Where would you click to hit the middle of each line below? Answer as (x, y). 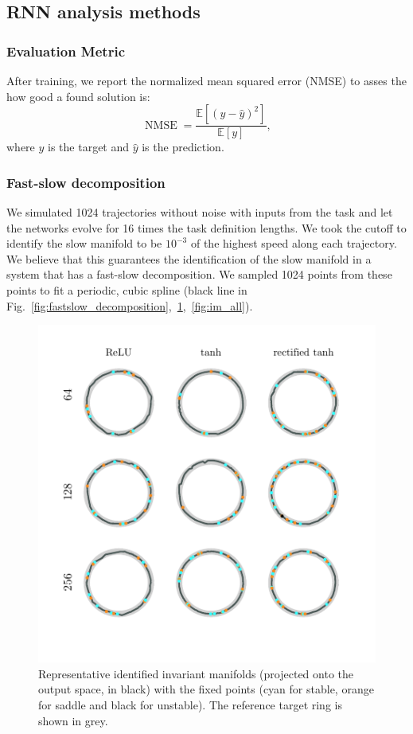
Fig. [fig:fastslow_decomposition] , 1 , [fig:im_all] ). (130, 305)
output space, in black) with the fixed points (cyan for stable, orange (206, 689)
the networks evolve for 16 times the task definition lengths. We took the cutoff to (206, 227)
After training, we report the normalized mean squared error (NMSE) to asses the (206, 80)
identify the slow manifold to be (84, 243)
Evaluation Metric (66, 51)
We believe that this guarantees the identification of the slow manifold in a (189, 258)
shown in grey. (73, 720)
